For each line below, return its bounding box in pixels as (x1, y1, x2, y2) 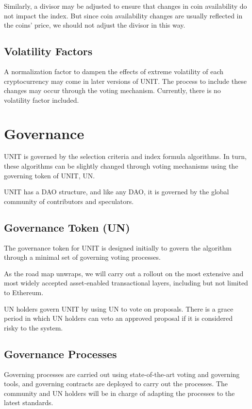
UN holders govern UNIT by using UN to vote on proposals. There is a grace (4, 303, 234, 314)
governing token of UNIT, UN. (4, 170, 95, 180)
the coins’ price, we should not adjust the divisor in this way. (4, 20, 185, 30)
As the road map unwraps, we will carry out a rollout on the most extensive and (4, 268, 244, 278)
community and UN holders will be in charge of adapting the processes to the (4, 388, 235, 398)
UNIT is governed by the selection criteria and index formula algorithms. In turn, (4, 151, 247, 161)
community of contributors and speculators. (4, 196, 134, 206)
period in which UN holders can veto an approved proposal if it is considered (4, 313, 233, 323)
